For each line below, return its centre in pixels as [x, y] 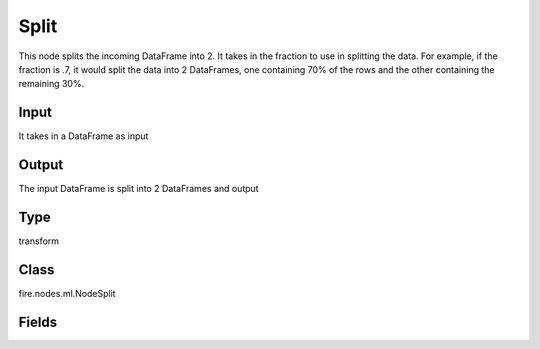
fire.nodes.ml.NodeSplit [67, 293]
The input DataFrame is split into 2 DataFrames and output [138, 189]
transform [39, 241]
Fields [38, 321]
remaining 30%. [51, 84]
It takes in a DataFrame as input [83, 136]
